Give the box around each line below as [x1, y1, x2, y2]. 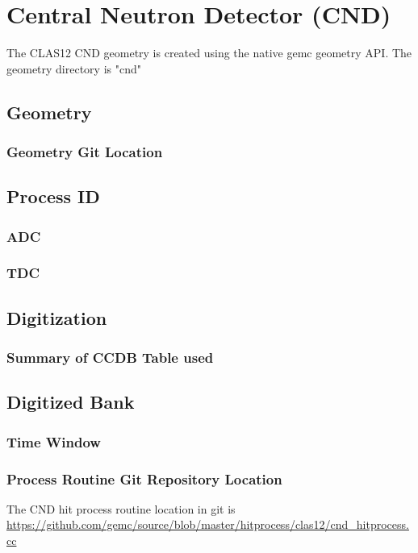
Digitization [6, 305, 107, 330]
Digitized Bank [6, 389, 135, 414]
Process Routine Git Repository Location [6, 468, 282, 489]
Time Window [6, 431, 101, 451]
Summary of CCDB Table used [6, 347, 214, 368]
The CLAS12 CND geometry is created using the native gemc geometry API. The [6, 44, 412, 61]
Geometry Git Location [6, 142, 163, 162]
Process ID [6, 184, 100, 209]
